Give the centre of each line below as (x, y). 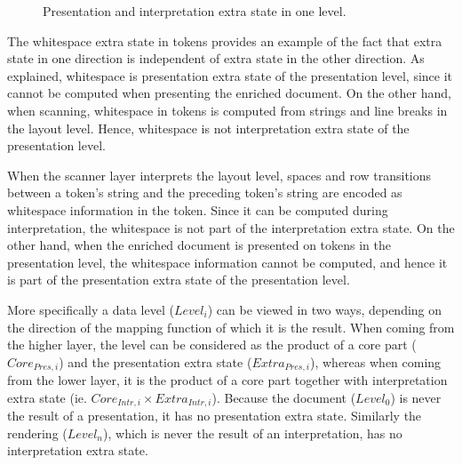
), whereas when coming (376, 361)
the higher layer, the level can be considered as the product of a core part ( (212, 345)
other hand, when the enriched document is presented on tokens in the (199, 245)
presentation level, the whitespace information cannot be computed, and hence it (227, 262)
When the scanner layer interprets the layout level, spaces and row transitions (219, 175)
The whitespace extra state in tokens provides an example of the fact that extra (225, 40)
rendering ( (37, 433)
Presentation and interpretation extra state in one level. (195, 11)
